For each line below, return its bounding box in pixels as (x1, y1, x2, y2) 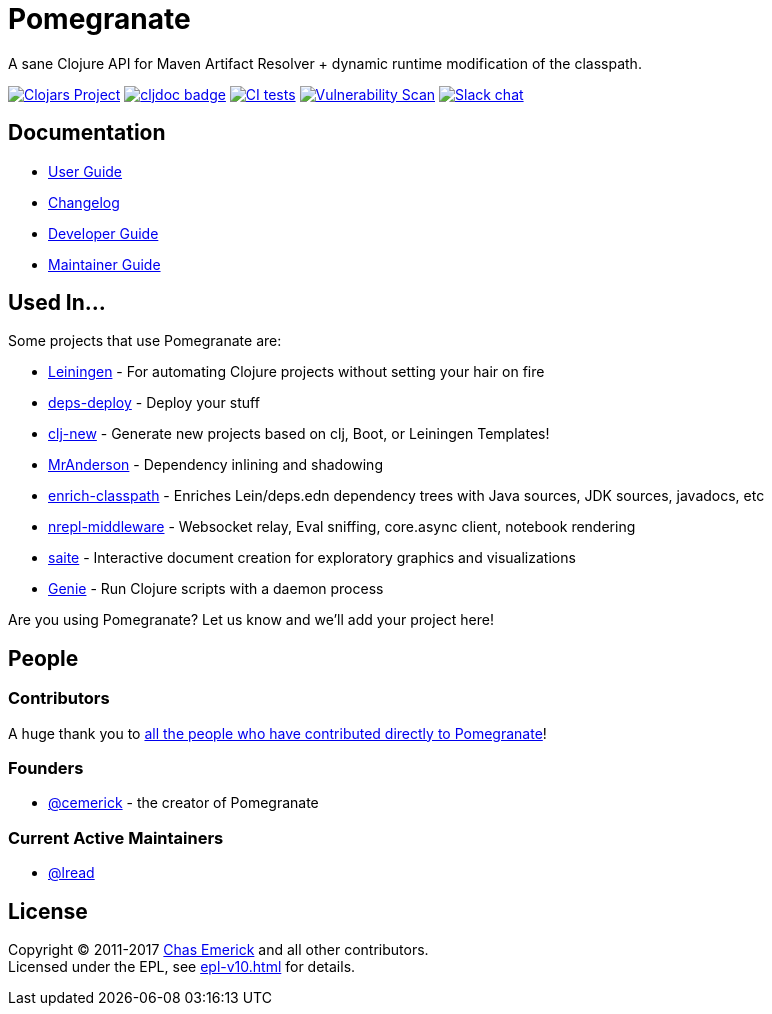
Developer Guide (48, 224, 159, 242)
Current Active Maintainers (8, 827, 224, 848)
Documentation (8, 120, 166, 146)
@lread (48, 864, 95, 882)
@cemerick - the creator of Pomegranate (48, 794, 319, 812)
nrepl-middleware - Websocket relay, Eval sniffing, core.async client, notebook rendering (48, 518, 636, 536)
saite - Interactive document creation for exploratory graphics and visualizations (48, 549, 576, 567)
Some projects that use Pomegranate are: (8, 332, 282, 350)
